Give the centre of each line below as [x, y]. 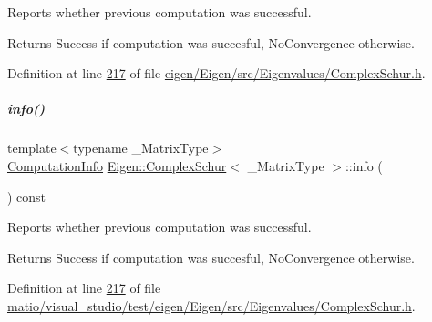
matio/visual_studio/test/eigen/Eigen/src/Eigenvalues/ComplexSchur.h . [211, 305]
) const [27, 196]
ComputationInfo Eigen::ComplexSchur [117, 165]
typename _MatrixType [141, 148]
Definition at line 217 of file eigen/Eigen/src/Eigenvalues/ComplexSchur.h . [216, 73]
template [32, 148]
